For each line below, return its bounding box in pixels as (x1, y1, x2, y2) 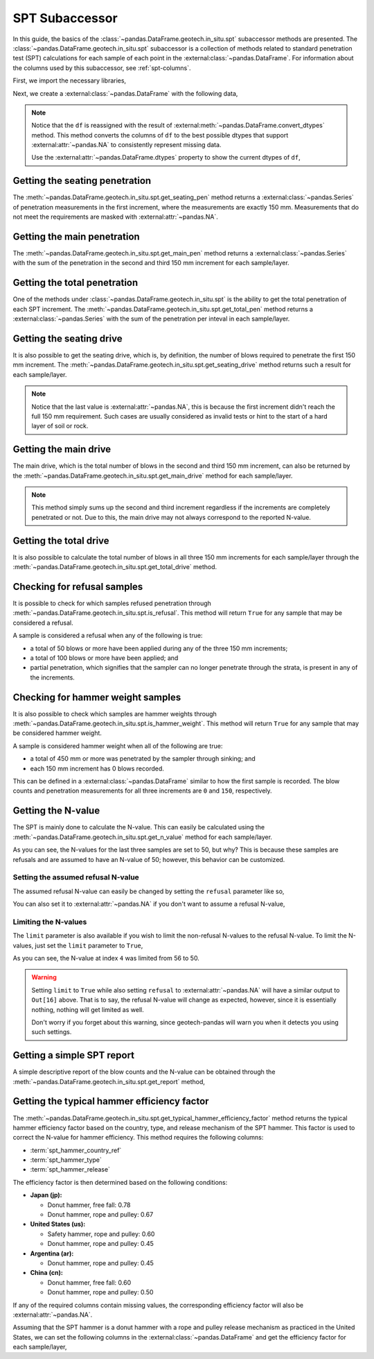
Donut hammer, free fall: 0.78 (47, 1201, 131, 1209)
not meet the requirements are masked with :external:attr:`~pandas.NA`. (12, 212, 218, 221)
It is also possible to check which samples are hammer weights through (12, 709, 217, 718)
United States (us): (30, 1220, 86, 1229)
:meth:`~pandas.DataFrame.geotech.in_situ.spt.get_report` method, (12, 1077, 206, 1086)
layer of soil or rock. (31, 422, 89, 430)
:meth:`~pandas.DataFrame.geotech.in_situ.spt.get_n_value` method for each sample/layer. (12, 833, 273, 841)
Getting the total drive (12, 534, 110, 546)
